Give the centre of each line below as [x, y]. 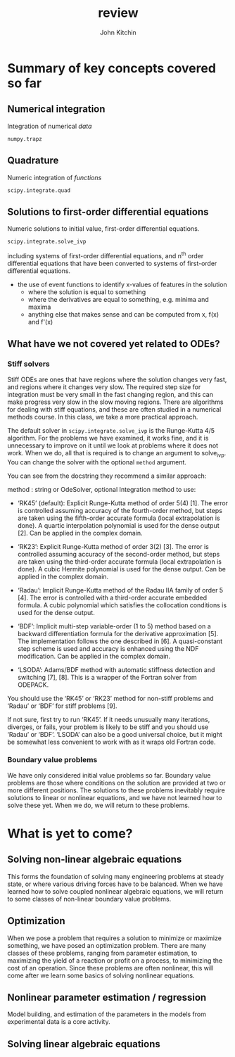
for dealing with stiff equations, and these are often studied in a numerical [114, 409]
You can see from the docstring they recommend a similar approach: [107, 476]
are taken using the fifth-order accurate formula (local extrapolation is [119, 518]
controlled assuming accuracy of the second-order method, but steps [119, 554]
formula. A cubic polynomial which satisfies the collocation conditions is [122, 605]
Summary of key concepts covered [112, 68]
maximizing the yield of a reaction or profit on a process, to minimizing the [115, 960]
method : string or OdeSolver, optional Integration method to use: [102, 489]
